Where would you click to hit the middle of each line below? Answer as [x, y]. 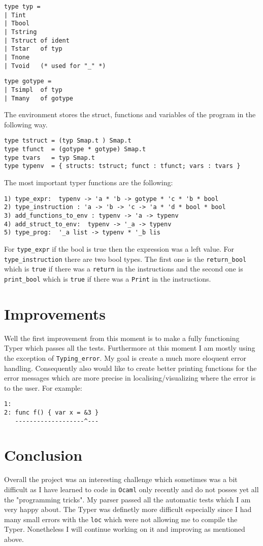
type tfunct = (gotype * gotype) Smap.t [75, 149]
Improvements [55, 313]
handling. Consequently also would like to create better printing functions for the [130, 368]
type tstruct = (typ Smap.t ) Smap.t [68, 141]
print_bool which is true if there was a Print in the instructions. [108, 278]
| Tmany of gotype [39, 98]
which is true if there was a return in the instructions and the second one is [124, 269]
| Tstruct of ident [37, 40]
